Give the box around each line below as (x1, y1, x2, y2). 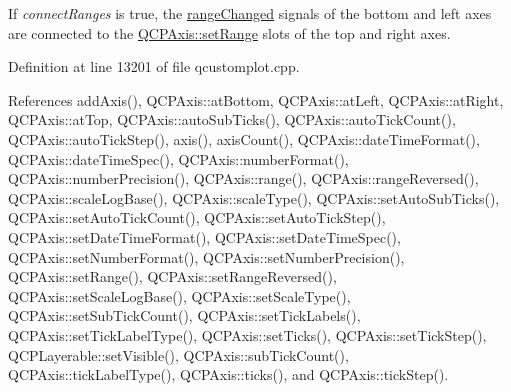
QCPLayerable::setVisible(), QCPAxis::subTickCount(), (8, 344, 349, 365)
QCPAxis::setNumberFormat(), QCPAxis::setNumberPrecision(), (8, 246, 405, 267)
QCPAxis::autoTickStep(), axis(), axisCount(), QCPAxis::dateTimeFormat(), (8, 128, 480, 149)
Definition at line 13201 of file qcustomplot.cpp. (8, 56, 300, 77)
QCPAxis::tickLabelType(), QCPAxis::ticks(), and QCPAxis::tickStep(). (8, 364, 449, 385)
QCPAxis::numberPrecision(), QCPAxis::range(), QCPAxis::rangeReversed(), (8, 168, 479, 189)
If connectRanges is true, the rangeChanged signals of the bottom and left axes (8, 3, 492, 23)
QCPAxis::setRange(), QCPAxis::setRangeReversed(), (8, 266, 337, 287)
